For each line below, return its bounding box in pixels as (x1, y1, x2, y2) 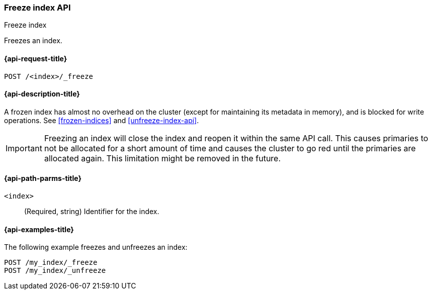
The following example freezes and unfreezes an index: (4, 243, 188, 252)
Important (6, 143, 42, 153)
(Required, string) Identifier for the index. (24, 207, 159, 216)
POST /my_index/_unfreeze (4, 266, 106, 275)
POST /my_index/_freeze (4, 258, 98, 267)
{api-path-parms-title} (4, 174, 82, 183)
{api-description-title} (4, 89, 80, 99)
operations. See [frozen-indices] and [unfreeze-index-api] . (4, 116, 199, 125)
